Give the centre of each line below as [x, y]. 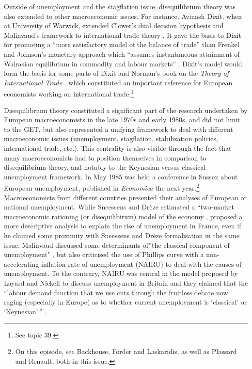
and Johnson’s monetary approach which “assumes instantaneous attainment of [122, 54]
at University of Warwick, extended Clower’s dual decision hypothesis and [114, 25]
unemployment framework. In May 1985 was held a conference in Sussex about [121, 176]
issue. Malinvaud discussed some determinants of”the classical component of [117, 245]
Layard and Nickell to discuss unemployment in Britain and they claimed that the [126, 282]
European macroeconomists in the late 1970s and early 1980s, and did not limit [122, 120]
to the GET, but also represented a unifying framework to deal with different [118, 129]
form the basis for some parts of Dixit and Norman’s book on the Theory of [117, 73]
